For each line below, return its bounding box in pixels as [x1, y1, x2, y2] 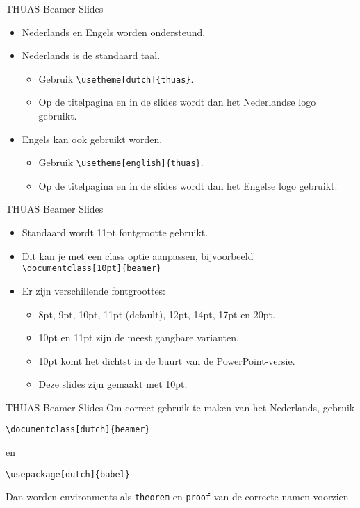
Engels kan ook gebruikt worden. [22, 131, 163, 146]
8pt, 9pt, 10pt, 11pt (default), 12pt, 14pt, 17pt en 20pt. [38, 306, 275, 321]
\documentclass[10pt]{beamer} [22, 263, 162, 274]
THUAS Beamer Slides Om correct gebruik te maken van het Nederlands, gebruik [6, 400, 355, 414]
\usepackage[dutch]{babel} [6, 469, 130, 480]
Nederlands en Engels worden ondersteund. [22, 24, 206, 39]
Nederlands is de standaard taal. [22, 48, 161, 63]
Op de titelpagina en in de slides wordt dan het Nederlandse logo [38, 95, 316, 109]
